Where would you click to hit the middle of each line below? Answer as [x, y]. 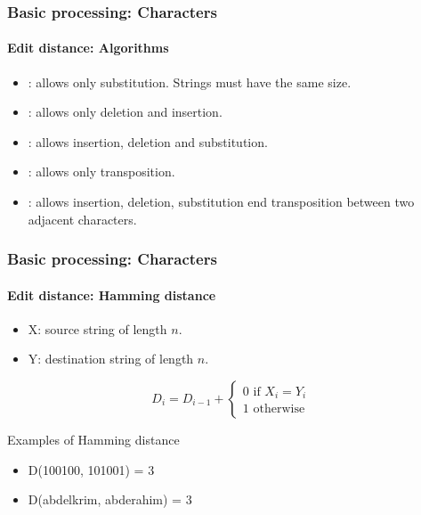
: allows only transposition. [101, 172]
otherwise [279, 409]
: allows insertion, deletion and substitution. [148, 141]
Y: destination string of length [111, 359]
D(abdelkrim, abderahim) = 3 [110, 499]
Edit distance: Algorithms [88, 48]
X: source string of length [97, 328]
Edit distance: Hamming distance [112, 294]
